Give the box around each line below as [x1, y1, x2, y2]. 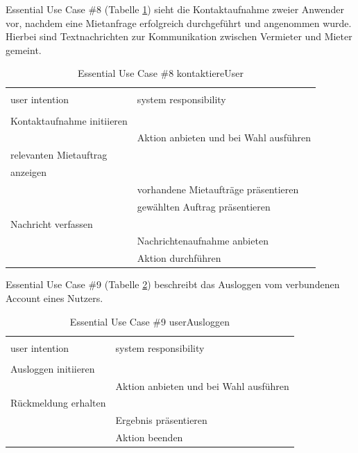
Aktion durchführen [137, 251, 221, 265]
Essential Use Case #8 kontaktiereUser [78, 66, 244, 80]
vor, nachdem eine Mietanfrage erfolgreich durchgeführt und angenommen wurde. [6, 15, 352, 30]
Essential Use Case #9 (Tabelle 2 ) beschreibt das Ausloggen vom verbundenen [6, 277, 340, 292]
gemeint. [6, 42, 42, 57]
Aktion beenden [115, 430, 183, 445]
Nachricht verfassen [10, 216, 93, 231]
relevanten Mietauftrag [10, 148, 108, 162]
